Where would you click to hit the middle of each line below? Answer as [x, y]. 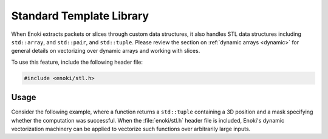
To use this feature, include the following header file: [77, 62]
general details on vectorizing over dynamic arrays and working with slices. [106, 51]
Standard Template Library [80, 16]
